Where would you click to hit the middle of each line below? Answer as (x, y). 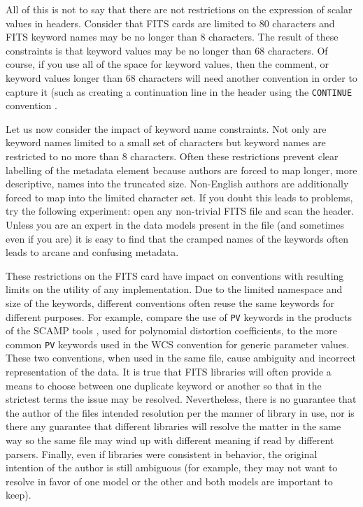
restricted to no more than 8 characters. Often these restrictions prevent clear (172, 156)
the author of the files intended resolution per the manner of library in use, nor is (180, 412)
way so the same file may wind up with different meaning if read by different (170, 440)
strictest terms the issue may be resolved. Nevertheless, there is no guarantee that (181, 399)
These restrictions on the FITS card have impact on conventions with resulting (175, 275)
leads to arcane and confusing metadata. (92, 252)
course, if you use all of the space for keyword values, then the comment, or (168, 64)
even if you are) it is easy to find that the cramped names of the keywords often (177, 238)
